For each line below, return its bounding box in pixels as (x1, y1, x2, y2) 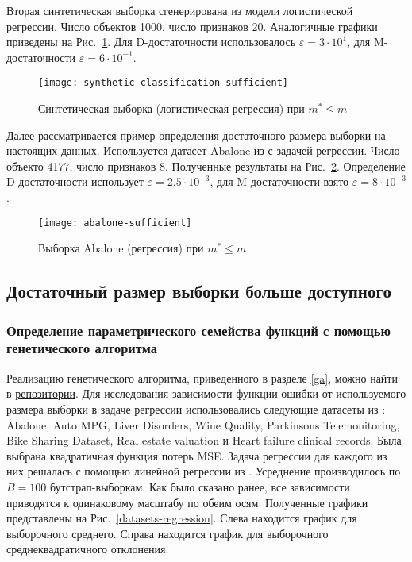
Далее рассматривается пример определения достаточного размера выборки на (6, 126, 386, 143)
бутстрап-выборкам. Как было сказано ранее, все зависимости (49, 478, 350, 495)
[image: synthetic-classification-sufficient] (38, 77, 288, 89)
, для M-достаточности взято (210, 173, 349, 190)
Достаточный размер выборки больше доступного (6, 279, 391, 303)
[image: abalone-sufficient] (38, 217, 192, 229)
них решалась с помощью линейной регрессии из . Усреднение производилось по (6, 463, 401, 479)
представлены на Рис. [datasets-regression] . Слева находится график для (6, 510, 357, 526)
